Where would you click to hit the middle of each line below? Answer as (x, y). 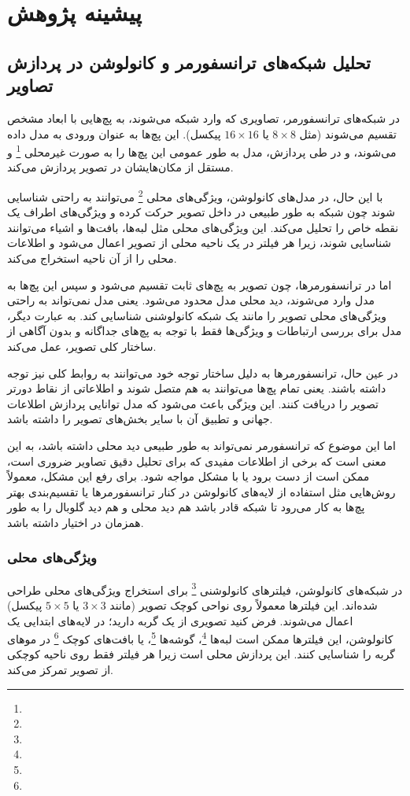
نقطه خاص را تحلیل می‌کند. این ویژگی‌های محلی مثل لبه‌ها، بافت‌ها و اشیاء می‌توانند (203, 227)
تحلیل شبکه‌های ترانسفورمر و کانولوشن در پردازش (189, 62)
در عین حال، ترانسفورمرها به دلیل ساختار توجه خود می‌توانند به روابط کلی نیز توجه (203, 372)
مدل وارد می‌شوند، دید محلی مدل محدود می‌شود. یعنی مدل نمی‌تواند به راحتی (191, 300)
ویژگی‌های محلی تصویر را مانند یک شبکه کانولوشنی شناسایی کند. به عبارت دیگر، (197, 315)
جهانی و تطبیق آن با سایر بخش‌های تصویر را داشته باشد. (140, 419)
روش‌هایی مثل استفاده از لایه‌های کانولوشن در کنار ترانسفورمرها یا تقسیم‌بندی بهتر (201, 491)
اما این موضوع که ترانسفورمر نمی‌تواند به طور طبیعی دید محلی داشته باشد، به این (201, 445)
